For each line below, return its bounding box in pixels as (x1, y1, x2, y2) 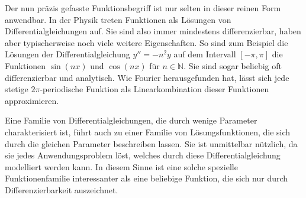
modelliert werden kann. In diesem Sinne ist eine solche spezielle (5, 160, 238, 173)
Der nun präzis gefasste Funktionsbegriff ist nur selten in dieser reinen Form (5, 2, 281, 14)
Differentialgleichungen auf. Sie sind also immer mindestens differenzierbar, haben (5, 25, 301, 37)
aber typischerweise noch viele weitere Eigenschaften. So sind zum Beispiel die (5, 36, 288, 48)
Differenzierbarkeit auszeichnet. (5, 183, 118, 196)
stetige (5, 83, 28, 95)
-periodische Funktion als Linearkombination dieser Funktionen (40, 83, 269, 95)
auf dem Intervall (173, 48, 236, 60)
